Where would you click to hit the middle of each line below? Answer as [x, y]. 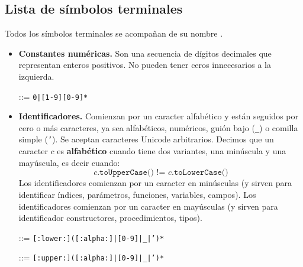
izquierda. [36, 76]
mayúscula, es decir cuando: [69, 162]
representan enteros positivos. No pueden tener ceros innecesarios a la [145, 65]
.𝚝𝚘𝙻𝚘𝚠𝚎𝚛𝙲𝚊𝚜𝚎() [200, 173]
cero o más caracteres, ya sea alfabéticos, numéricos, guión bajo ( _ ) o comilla [158, 127]
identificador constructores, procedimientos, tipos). [110, 218]
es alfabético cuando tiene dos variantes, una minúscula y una [172, 151]
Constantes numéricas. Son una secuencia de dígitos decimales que [145, 53]
